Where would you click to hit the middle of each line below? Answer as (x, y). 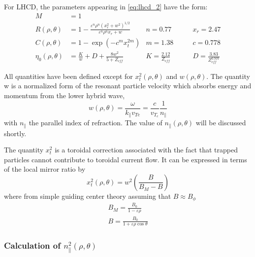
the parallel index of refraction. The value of (96, 123)
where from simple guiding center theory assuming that (88, 196)
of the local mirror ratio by (45, 169)
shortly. (15, 133)
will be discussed (221, 123)
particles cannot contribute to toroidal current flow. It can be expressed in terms (126, 159)
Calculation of (32, 245)
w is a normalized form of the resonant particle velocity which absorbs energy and (128, 86)
